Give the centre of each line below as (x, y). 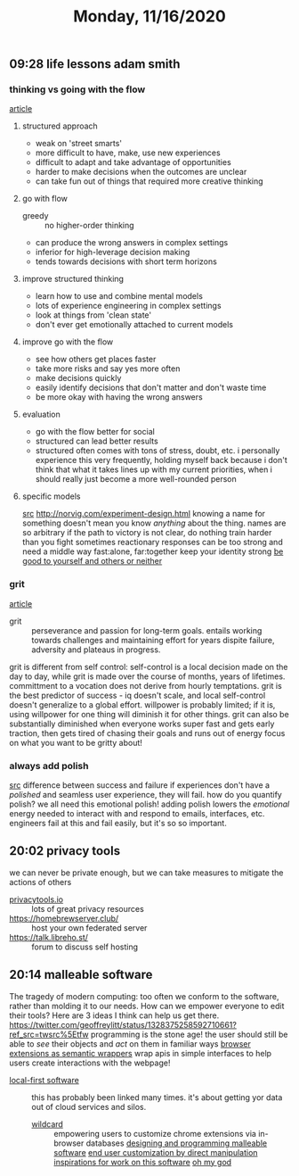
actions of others (40, 882)
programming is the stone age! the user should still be (189, 1034)
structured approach (60, 126)
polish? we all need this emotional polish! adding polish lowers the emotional (149, 804)
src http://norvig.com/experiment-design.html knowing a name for (143, 514)
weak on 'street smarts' (79, 144)
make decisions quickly (78, 378)
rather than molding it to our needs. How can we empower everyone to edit (147, 1006)
